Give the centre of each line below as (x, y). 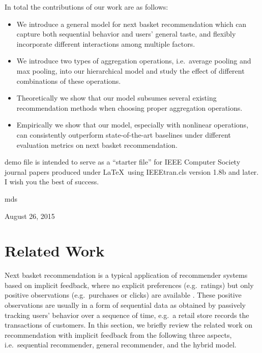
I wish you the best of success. (52, 182)
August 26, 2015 (30, 216)
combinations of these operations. (69, 81)
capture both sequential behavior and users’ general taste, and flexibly (126, 34)
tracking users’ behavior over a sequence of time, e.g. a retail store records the (127, 315)
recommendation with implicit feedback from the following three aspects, (118, 334)
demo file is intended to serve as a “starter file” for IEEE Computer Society (123, 162)
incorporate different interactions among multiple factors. (106, 43)
